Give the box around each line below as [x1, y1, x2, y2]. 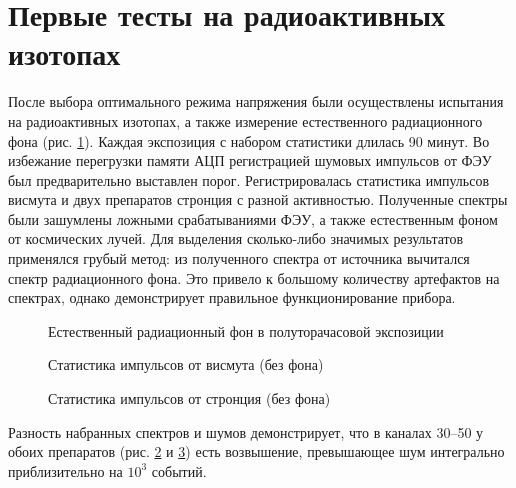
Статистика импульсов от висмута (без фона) [48, 354, 324, 375]
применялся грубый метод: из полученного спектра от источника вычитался [8, 248, 470, 269]
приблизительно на [8, 460, 123, 481]
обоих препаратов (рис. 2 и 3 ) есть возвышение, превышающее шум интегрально [8, 441, 505, 462]
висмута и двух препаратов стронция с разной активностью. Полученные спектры [8, 189, 508, 210]
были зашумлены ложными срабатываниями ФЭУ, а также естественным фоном [8, 208, 498, 229]
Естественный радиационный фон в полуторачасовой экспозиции [48, 320, 444, 341]
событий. [151, 460, 207, 481]
